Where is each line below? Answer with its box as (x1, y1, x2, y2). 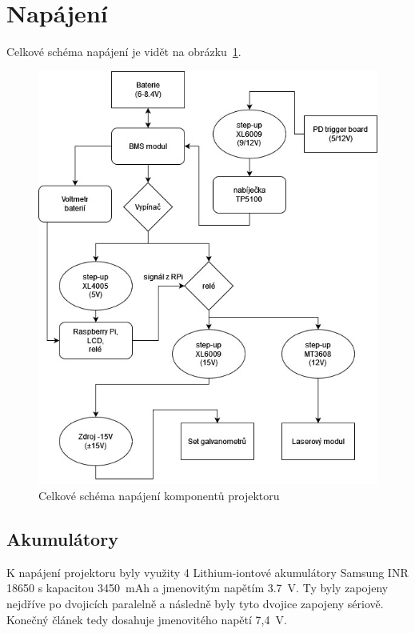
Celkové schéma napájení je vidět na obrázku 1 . (6, 43, 241, 60)
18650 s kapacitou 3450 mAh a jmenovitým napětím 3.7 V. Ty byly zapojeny (6, 579, 389, 596)
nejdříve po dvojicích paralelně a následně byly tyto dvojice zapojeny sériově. (6, 595, 384, 611)
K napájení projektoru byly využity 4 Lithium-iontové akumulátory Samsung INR (6, 563, 409, 580)
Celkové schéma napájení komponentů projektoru (38, 487, 280, 503)
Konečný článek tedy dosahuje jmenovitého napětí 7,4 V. (6, 611, 287, 627)
